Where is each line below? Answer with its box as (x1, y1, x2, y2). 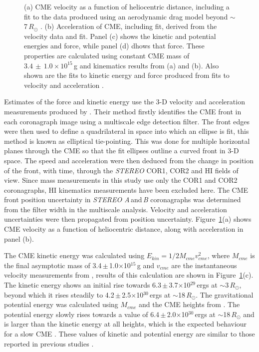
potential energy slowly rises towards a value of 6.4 (4, 309, 160, 319)
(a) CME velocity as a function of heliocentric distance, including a (24, 1, 230, 11)
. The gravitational (196, 289, 254, 300)
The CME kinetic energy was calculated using (4, 250, 145, 261)
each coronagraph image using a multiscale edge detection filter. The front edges (4, 116, 250, 126)
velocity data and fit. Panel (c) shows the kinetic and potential (24, 30, 216, 41)
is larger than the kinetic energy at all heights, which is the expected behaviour (4, 319, 247, 329)
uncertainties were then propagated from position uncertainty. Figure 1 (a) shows (4, 214, 252, 224)
